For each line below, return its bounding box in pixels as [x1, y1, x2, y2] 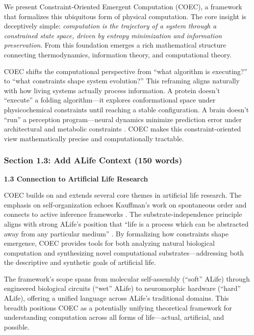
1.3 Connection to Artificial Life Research [4, 173, 148, 183]
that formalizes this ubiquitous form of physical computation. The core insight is [4, 11, 247, 21]
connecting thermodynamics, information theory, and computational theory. [4, 49, 232, 59]
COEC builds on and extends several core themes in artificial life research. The [4, 190, 242, 200]
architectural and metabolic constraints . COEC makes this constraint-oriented [4, 124, 241, 134]
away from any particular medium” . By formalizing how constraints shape [4, 228, 229, 238]
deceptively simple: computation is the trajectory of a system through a [4, 21, 217, 31]
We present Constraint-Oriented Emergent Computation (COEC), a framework [4, 1, 242, 11]
